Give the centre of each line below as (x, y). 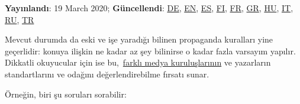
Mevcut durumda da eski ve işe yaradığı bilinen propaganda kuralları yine (139, 39)
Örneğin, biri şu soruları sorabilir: (66, 94)
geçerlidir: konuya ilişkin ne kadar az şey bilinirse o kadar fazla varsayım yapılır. (150, 51)
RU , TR (20, 19)
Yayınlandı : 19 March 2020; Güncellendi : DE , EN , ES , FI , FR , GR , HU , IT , (149, 8)
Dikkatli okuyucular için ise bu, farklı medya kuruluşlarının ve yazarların (138, 62)
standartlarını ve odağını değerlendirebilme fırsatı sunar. (107, 74)
